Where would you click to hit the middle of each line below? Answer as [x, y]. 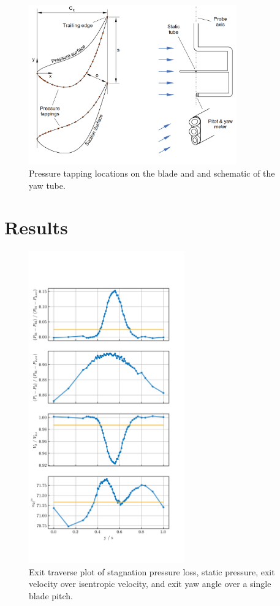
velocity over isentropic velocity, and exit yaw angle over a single [150, 584]
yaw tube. [47, 185]
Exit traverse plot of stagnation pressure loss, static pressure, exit [152, 571]
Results [36, 227]
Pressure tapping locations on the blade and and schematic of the [152, 173]
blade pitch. [51, 595]
